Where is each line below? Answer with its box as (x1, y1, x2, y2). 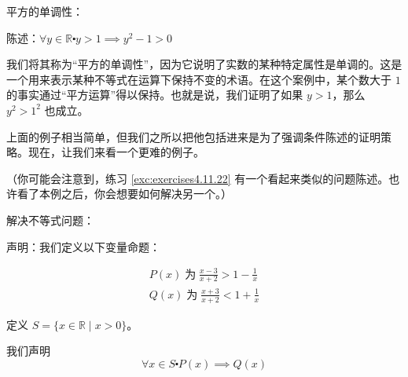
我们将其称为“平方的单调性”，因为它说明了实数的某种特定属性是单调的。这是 (6, 56, 402, 72)
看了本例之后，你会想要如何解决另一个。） (17, 185, 232, 202)
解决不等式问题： (6, 211, 94, 228)
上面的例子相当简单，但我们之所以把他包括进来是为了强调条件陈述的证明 (6, 128, 380, 145)
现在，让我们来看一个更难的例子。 (28, 144, 204, 160)
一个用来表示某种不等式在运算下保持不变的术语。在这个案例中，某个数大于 (6, 71, 391, 87)
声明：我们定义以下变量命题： (6, 238, 160, 254)
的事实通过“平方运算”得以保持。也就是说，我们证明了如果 (6, 86, 303, 103)
